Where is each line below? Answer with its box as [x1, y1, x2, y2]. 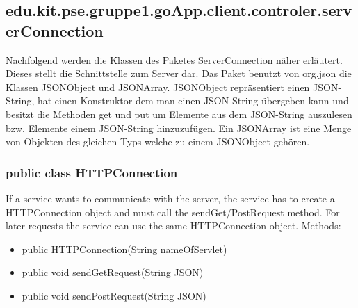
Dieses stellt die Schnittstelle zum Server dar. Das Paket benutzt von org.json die [6, 66, 352, 81]
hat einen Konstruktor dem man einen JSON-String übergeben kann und [37, 93, 349, 108]
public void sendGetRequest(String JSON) [22, 265, 204, 279]
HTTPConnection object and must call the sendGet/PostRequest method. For [6, 204, 340, 219]
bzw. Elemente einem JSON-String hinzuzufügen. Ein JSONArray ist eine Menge [6, 120, 352, 135]
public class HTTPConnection [6, 163, 178, 181]
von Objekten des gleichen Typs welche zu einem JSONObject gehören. [6, 134, 310, 149]
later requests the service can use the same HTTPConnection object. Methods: [6, 218, 341, 233]
